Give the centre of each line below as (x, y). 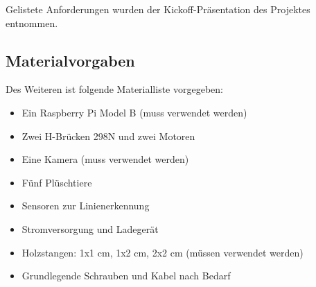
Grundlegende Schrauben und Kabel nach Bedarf (126, 276)
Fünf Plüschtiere (57, 182)
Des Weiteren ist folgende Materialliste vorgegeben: (114, 89)
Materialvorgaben (70, 60)
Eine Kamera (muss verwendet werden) (105, 159)
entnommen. (32, 23)
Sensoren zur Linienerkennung (86, 206)
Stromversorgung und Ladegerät (90, 228)
